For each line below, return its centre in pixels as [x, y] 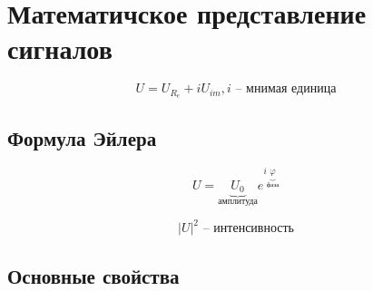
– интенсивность [249, 229]
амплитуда [238, 202]
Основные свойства [93, 275]
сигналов [60, 48]
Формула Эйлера [82, 137]
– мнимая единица [286, 89]
